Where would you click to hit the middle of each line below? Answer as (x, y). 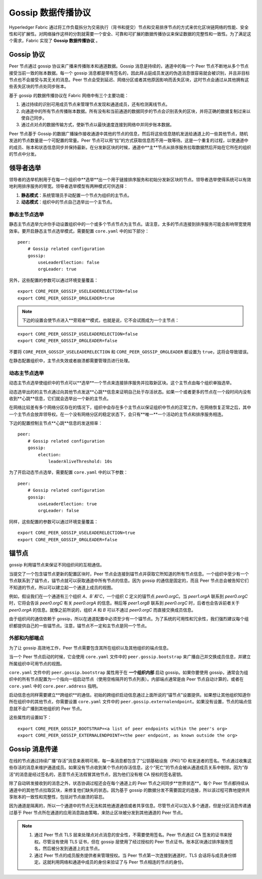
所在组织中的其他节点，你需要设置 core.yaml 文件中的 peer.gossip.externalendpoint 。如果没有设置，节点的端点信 (130, 702)
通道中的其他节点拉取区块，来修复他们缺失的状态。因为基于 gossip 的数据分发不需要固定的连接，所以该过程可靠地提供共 (129, 790)
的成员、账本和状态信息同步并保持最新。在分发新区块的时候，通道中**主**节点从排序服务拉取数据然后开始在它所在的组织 (130, 147)
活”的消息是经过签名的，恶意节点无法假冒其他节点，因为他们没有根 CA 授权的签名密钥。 (97, 774)
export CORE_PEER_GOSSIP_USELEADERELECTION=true (76, 533)
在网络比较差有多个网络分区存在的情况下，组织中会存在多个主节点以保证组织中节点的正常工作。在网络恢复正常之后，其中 (130, 407)
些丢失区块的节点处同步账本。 (39, 86)
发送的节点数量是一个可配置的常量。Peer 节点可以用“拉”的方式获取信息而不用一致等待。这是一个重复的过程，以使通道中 (129, 140)
